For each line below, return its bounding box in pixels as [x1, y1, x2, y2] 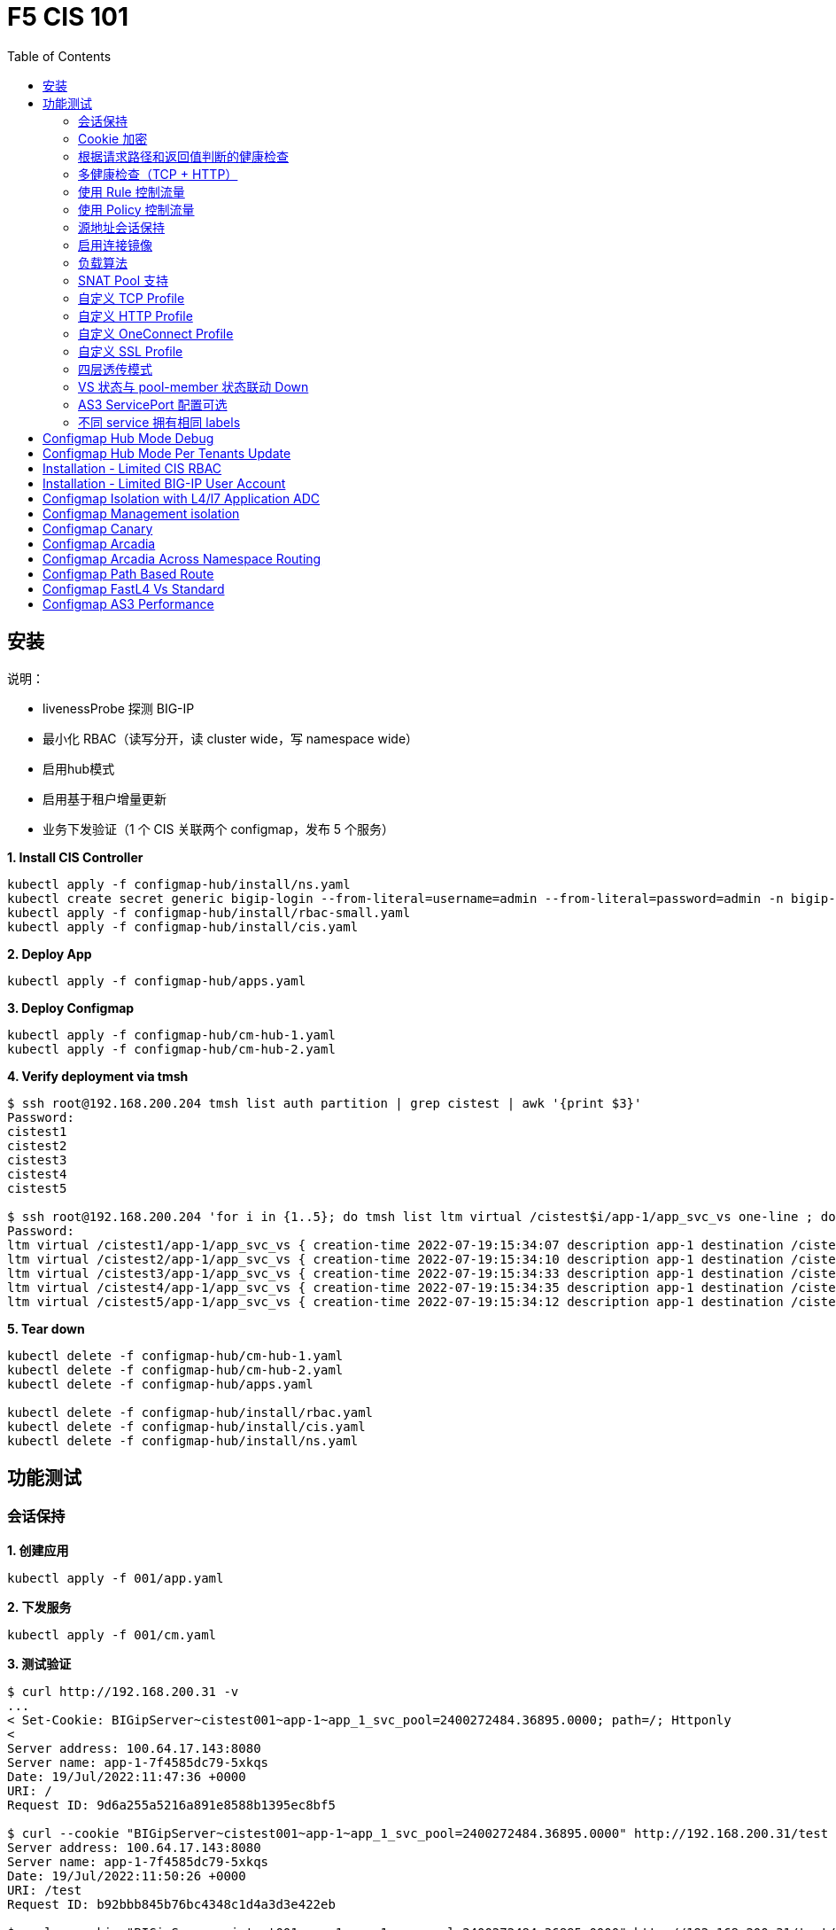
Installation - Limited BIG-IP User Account [43, 475, 286, 491]
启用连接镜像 [78, 237, 152, 253]
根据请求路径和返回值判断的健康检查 [78, 148, 289, 164]
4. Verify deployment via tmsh [7, 1068, 189, 1084]
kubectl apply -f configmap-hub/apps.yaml [7, 973, 306, 988]
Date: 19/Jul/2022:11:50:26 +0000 [7, 1868, 246, 1883]
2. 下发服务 [7, 1599, 72, 1615]
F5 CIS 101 [7, 2, 129, 32]
